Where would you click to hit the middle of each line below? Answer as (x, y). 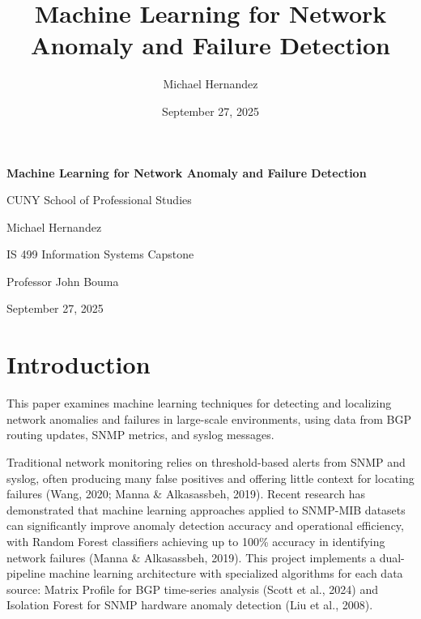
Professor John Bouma (63, 281)
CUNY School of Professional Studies (99, 200)
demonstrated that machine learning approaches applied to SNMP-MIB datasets (206, 509)
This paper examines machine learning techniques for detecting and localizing (199, 403)
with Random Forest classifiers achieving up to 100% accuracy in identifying (196, 541)
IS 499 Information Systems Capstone (100, 254)
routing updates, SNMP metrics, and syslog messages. (140, 435)
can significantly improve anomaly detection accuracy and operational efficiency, (205, 525)
